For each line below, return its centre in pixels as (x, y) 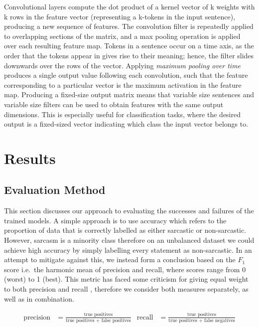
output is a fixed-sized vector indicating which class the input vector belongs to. (126, 124)
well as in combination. (39, 298)
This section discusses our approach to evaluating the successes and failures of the (129, 211)
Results (30, 158)
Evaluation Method (55, 190)
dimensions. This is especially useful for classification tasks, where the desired (122, 114)
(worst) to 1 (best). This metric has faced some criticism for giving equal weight (126, 279)
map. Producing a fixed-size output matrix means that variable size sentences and (129, 94)
